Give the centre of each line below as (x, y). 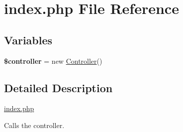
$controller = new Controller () (53, 61)
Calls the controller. (34, 125)
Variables (28, 40)
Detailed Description (58, 87)
